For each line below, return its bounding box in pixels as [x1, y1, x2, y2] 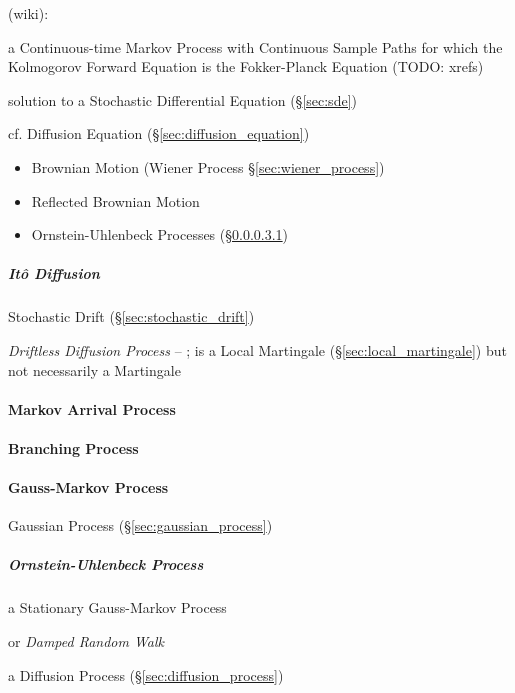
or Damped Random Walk [8, 631, 165, 652]
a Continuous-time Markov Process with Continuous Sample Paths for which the [8, 36, 503, 57]
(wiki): [8, 3, 49, 23]
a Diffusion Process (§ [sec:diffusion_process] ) [8, 664, 284, 685]
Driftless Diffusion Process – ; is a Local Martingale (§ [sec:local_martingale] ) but [8, 339, 507, 360]
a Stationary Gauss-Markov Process [8, 597, 227, 618]
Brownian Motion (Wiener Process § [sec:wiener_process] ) [31, 156, 385, 177]
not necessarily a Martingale [8, 359, 181, 380]
